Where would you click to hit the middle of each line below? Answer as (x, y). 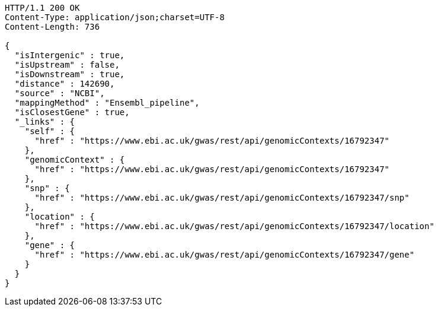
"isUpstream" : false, (67, 65)
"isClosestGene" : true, (72, 112)
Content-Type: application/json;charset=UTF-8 (115, 17)
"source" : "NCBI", (60, 93)
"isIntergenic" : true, (70, 55)
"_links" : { (45, 122)
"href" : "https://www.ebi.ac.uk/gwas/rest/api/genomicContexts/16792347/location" (234, 226)
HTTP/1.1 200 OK (42, 8)
